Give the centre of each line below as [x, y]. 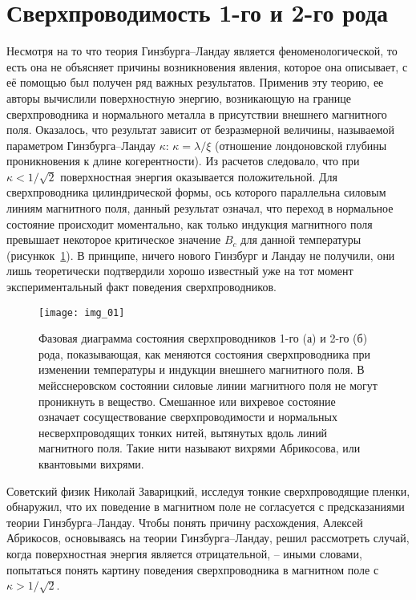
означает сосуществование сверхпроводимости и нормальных [188, 417]
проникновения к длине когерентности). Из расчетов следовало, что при [183, 161]
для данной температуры [301, 239]
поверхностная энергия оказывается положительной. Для [199, 176]
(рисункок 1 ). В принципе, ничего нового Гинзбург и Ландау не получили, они [201, 255]
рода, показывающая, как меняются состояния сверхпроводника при [205, 353]
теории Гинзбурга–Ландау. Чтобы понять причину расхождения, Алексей [185, 522]
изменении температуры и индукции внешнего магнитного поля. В [202, 369]
